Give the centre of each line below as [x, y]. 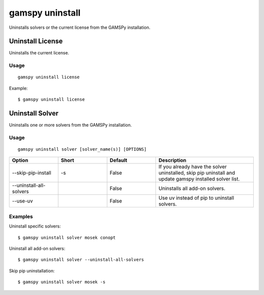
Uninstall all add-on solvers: [37, 248]
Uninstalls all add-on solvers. [192, 188]
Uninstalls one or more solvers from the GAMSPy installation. [70, 125]
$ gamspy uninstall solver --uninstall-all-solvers [81, 260]
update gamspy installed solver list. [199, 179]
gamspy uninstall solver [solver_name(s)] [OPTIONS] [82, 149]
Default [119, 160]
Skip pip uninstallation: [32, 271]
